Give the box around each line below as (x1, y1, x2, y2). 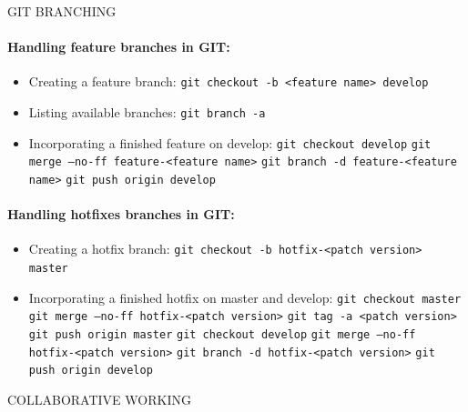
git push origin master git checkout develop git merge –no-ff (28, 328, 416, 342)
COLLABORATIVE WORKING (7, 390, 191, 409)
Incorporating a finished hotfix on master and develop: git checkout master (28, 287, 462, 306)
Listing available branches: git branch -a (28, 103, 266, 122)
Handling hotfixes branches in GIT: (7, 205, 235, 224)
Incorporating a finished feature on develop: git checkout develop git (28, 133, 432, 152)
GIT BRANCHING (7, 2, 117, 20)
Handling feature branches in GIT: (7, 37, 230, 56)
